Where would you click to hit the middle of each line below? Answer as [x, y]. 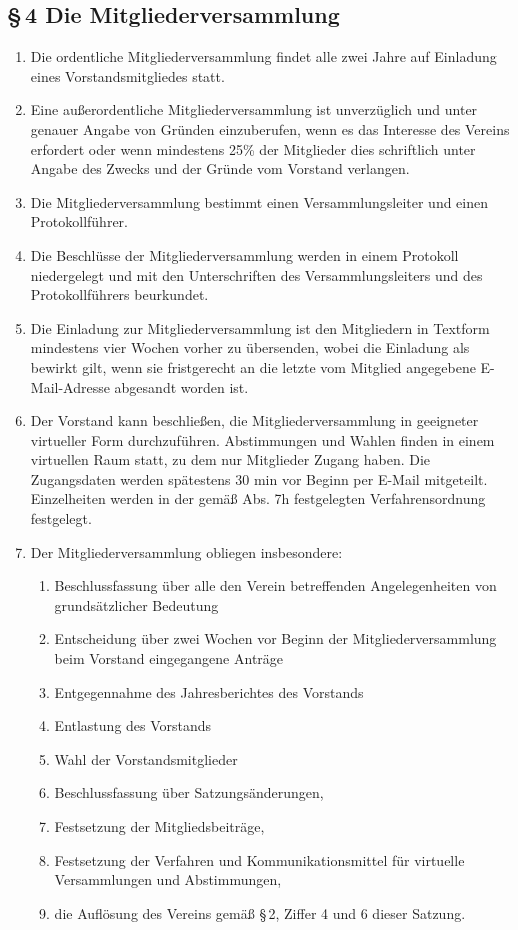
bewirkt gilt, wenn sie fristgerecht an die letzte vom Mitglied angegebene [253, 366]
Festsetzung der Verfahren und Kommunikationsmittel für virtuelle [259, 859]
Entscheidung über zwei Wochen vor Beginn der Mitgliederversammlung [275, 638]
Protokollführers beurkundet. [119, 294]
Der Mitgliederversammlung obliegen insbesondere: [186, 551]
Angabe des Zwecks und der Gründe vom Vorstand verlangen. [220, 168]
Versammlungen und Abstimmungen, [168, 879]
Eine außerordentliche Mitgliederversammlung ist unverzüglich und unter [254, 109]
